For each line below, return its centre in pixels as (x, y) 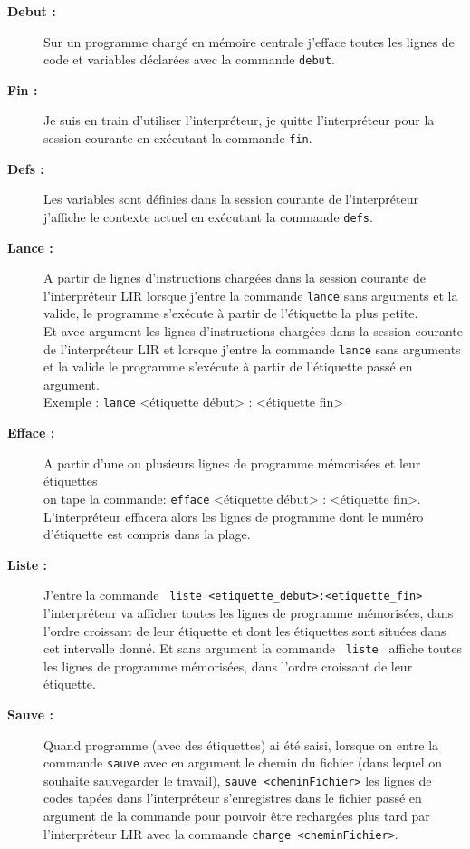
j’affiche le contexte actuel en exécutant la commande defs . (208, 216)
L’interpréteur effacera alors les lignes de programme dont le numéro (234, 516)
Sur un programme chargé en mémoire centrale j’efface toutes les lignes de (249, 41)
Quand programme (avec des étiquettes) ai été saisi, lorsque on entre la (241, 744)
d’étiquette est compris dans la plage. (147, 534)
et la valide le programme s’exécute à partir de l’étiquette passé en (228, 367)
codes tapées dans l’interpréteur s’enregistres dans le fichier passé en (233, 798)
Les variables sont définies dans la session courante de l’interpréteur (231, 199)
